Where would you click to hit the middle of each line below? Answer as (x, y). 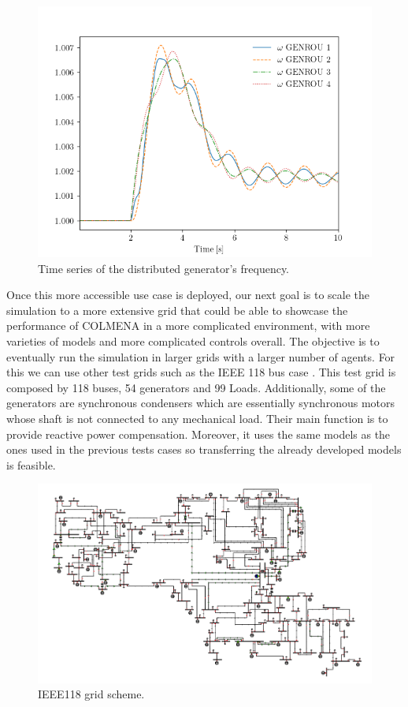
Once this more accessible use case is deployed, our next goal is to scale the (188, 295)
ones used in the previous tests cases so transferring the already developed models (204, 449)
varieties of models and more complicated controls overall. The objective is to (193, 340)
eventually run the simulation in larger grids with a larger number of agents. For (201, 356)
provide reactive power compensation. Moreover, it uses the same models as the (198, 434)
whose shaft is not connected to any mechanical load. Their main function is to (197, 418)
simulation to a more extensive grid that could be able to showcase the (177, 310)
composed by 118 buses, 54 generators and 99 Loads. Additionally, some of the (196, 387)
